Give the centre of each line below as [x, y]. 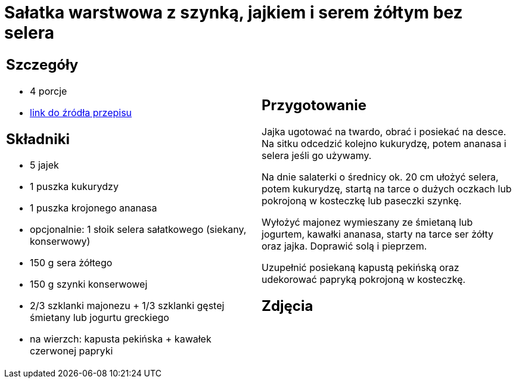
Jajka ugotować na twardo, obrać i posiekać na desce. [384, 131]
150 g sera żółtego [71, 263]
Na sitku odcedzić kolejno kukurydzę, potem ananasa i [384, 143]
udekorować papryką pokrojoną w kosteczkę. [364, 279]
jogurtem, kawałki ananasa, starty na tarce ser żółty [377, 234]
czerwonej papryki [72, 351]
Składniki [38, 139]
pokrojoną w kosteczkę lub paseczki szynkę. [362, 200]
